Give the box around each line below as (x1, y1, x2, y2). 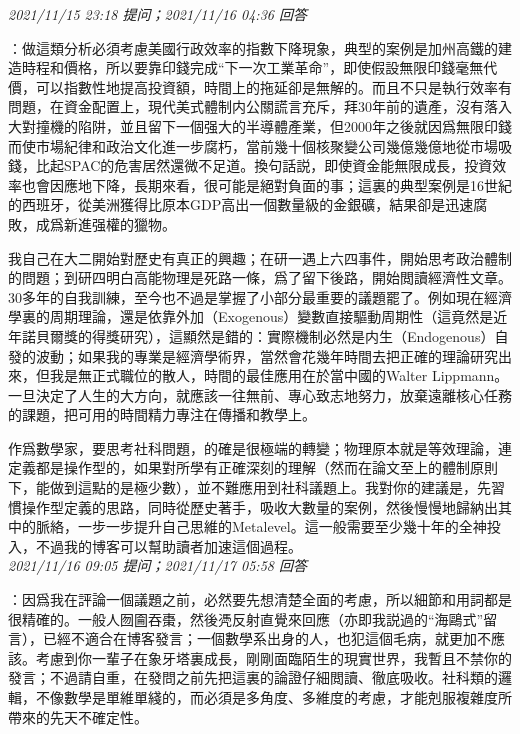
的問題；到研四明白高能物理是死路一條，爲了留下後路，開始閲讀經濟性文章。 (8, 267, 512, 288)
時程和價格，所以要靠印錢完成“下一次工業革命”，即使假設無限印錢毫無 (21, 57, 484, 78)
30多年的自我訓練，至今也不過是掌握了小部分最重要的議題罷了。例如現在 (8, 286, 484, 307)
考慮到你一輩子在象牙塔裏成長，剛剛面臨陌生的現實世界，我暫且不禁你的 (35, 647, 512, 668)
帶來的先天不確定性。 (8, 706, 148, 727)
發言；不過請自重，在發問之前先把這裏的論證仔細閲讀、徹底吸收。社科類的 (8, 667, 498, 688)
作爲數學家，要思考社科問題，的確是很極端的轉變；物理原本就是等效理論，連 (8, 437, 512, 458)
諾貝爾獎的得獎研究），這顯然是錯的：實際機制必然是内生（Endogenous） (21, 325, 495, 346)
